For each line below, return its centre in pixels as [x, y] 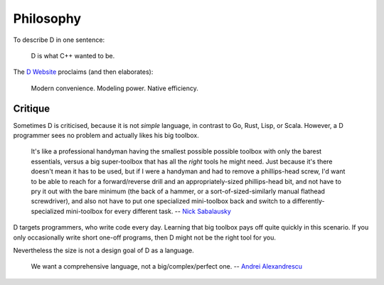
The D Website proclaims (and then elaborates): [83, 72]
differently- [308, 201]
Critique [32, 108]
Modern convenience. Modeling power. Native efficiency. [114, 88]
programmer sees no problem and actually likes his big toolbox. [106, 136]
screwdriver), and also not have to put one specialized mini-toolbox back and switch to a [161, 201]
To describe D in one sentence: [59, 40]
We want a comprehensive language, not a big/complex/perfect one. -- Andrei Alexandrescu [166, 267]
